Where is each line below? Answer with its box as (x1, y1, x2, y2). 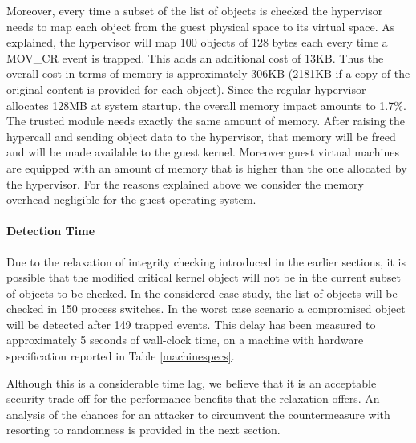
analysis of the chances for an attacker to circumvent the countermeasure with (6, 405, 390, 422)
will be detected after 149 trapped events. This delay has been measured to (6, 315, 376, 332)
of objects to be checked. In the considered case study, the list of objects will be (6, 284, 398, 301)
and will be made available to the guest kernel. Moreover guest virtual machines (6, 144, 399, 161)
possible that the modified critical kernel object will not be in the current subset (6, 269, 402, 286)
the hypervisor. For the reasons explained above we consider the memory (6, 175, 364, 192)
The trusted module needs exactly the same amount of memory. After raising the (6, 112, 406, 129)
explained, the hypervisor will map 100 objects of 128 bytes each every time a (6, 34, 388, 51)
